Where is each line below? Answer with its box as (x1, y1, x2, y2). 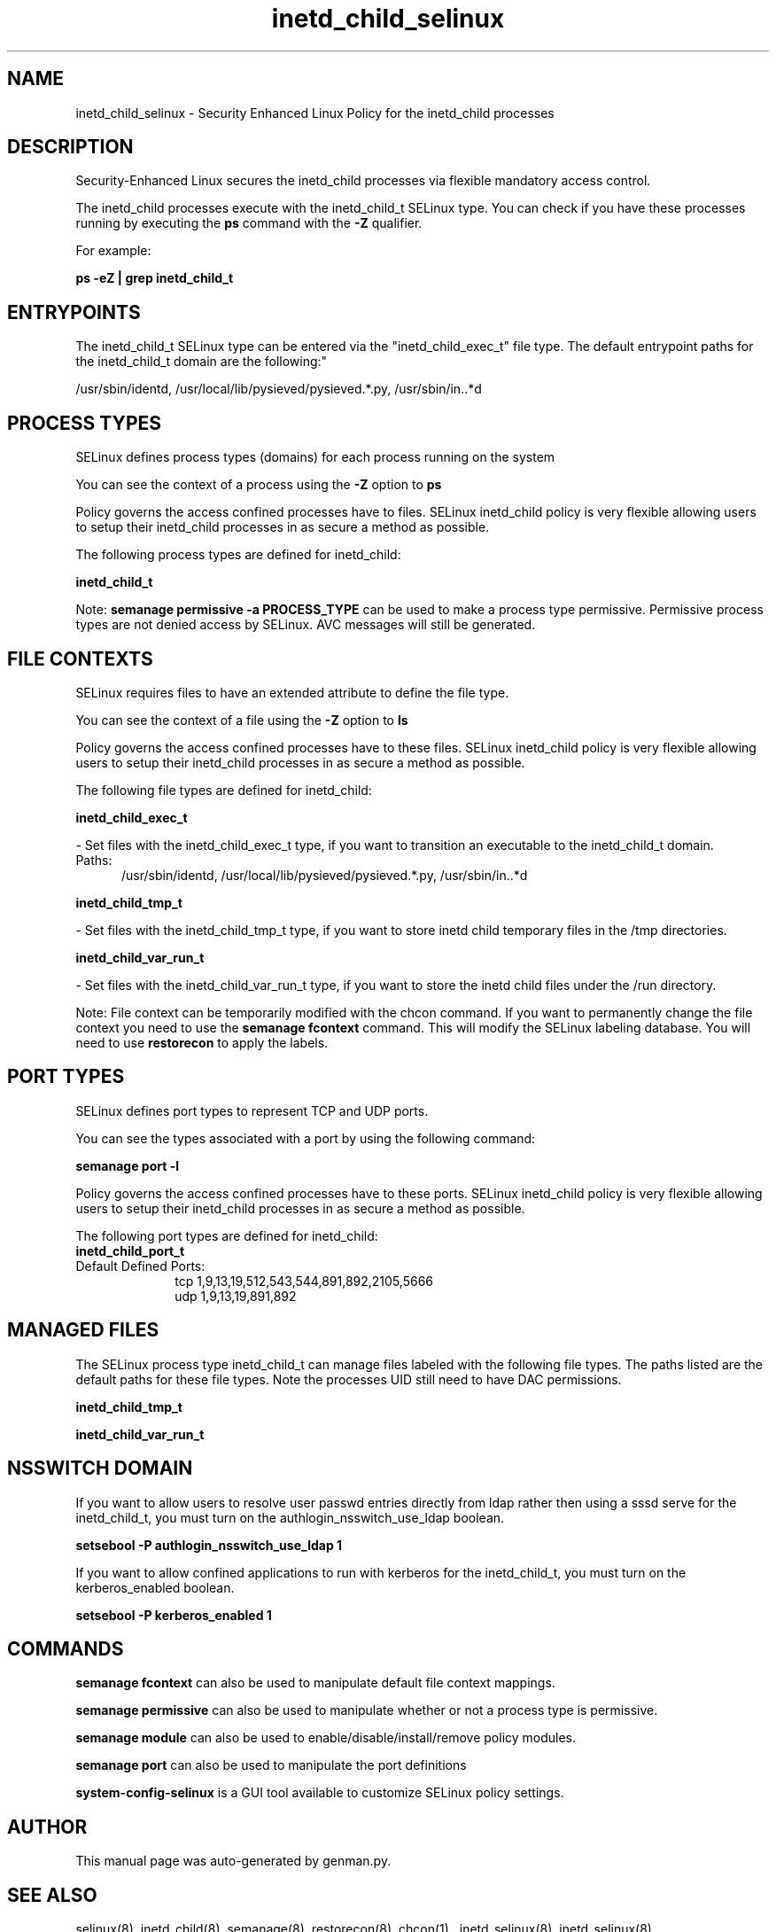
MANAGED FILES (7, 1319, 159, 1342)
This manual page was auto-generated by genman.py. (75, 1853, 392, 1869)
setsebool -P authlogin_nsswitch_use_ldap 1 (75, 1537, 343, 1553)
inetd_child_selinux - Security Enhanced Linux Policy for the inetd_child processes (75, 105, 555, 121)
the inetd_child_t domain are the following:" (75, 354, 328, 370)
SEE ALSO (7, 1883, 97, 1906)
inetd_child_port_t (75, 1243, 185, 1258)
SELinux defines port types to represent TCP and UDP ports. (75, 1102, 429, 1118)
